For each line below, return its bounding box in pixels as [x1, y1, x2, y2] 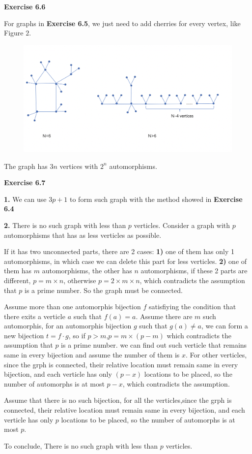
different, [4, 275, 31, 285]
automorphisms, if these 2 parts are [140, 265, 248, 276]
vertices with [59, 161, 98, 171]
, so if [68, 330, 85, 340]
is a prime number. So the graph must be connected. [25, 285, 183, 295]
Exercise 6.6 [4, 1, 46, 11]
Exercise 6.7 [4, 177, 46, 188]
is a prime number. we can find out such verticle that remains [61, 340, 247, 350]
